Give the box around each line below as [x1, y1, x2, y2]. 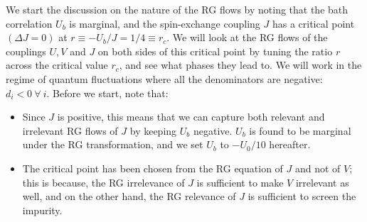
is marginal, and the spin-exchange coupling [69, 16, 260, 30]
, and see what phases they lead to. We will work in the [119, 57, 362, 72]
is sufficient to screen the [248, 189, 356, 204]
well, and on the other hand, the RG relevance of [22, 189, 236, 204]
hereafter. [269, 137, 311, 152]
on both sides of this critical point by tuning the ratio [97, 43, 333, 58]
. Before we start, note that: [46, 85, 169, 100]
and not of [294, 160, 341, 175]
